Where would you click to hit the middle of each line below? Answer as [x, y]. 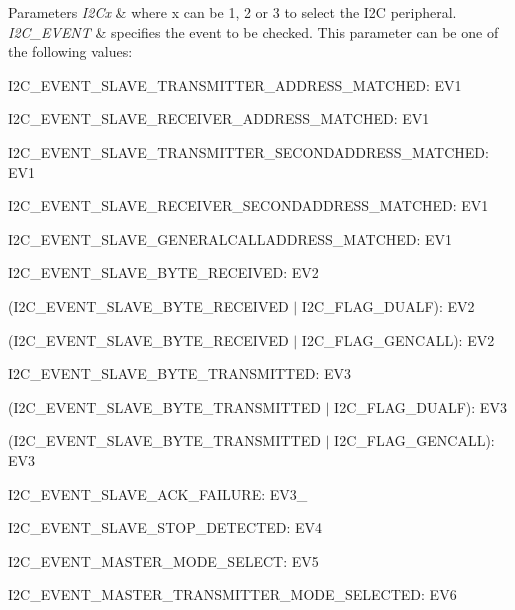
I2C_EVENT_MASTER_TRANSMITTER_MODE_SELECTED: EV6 [232, 594]
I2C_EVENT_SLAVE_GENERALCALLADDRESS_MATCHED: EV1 [230, 238]
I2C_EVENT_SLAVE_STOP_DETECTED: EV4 [165, 527]
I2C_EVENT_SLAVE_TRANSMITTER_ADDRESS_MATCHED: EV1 [235, 84]
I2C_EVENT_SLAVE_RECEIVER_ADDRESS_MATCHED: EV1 [219, 118]
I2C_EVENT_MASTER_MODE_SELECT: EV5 [163, 560]
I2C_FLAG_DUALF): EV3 [420, 406]
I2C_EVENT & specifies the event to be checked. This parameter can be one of [253, 31]
